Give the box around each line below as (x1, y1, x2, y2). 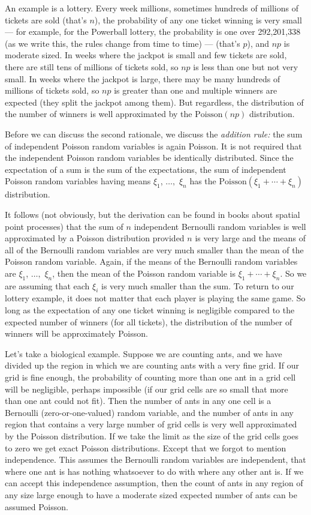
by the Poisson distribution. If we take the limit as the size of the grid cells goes (5, 430, 298, 442)
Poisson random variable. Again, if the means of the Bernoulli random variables (5, 255, 298, 268)
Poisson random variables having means (5, 175, 151, 187)
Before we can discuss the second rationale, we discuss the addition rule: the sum (5, 127, 303, 140)
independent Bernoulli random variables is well (134, 220, 306, 232)
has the (189, 175, 216, 187)
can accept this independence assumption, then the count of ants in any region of (5, 477, 303, 489)
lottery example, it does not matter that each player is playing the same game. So (5, 292, 306, 304)
